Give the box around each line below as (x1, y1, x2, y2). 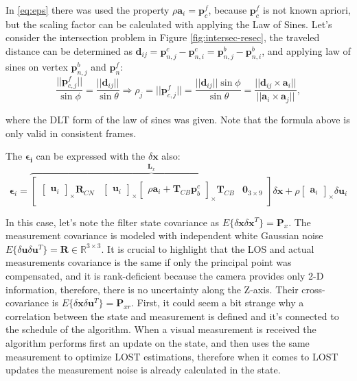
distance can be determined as (5, 43, 133, 58)
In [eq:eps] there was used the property (5, 3, 170, 16)
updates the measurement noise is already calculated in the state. (5, 362, 281, 377)
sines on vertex (5, 59, 68, 73)
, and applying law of (262, 43, 351, 58)
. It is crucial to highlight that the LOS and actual (101, 241, 314, 256)
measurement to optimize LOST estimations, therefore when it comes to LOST (5, 349, 338, 363)
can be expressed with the (36, 149, 146, 163)
